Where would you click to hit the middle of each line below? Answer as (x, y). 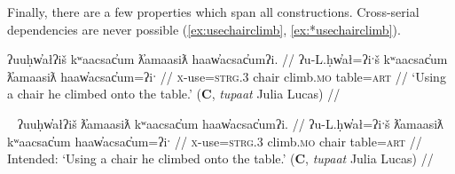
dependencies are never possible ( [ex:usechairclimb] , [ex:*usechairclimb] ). (204, 29)
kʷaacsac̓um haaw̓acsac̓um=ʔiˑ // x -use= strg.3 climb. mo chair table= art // (215, 141)
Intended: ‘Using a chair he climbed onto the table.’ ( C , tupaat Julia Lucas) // (220, 158)
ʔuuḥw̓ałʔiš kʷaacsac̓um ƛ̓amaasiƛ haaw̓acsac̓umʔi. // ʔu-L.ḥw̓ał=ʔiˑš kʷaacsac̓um (227, 59)
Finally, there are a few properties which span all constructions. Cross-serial (213, 12)
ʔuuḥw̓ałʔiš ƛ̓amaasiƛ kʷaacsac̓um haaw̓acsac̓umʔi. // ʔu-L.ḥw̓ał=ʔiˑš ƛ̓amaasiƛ (230, 123)
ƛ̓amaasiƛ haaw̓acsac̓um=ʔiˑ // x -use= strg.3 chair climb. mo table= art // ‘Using (227, 76)
